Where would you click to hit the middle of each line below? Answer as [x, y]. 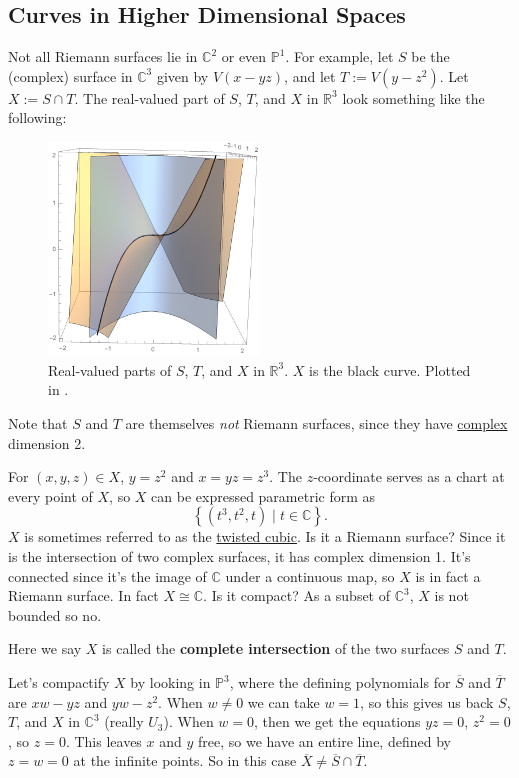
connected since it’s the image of [107, 575]
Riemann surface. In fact [83, 595]
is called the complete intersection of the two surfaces [276, 648]
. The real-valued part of [149, 97]
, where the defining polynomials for [340, 682]
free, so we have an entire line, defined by [324, 740]
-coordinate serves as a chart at [409, 476]
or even [244, 56]
